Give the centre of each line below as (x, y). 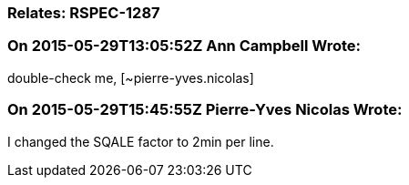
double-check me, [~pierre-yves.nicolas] (131, 77)
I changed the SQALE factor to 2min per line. (141, 141)
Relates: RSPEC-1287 (84, 13)
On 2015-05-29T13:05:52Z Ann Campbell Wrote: (184, 46)
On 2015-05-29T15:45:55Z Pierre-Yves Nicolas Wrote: (205, 110)
